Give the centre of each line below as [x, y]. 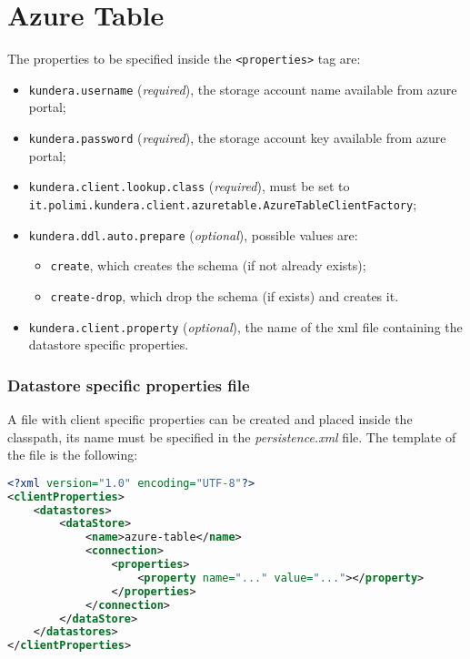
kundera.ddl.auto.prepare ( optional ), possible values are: [193, 234]
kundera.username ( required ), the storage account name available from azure [243, 89]
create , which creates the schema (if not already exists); [208, 265]
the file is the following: [73, 455]
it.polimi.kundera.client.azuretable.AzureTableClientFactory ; [223, 203]
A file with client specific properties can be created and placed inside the [210, 419]
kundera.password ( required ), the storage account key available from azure [237, 138]
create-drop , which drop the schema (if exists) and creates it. [225, 295]
